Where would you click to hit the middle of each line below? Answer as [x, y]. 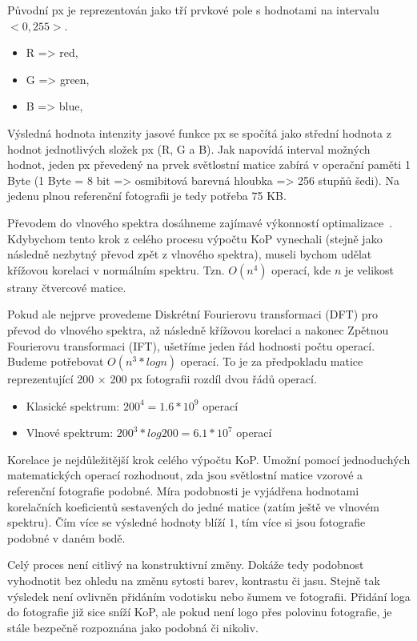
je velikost [369, 269]
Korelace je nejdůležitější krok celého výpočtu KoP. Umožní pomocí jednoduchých [209, 459]
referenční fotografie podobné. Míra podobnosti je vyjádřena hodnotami [183, 491]
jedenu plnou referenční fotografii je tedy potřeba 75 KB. [147, 196]
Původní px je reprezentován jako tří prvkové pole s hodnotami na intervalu [193, 10]
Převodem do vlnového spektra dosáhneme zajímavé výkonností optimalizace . [200, 222]
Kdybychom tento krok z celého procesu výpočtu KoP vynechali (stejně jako [195, 238]
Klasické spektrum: [73, 405]
